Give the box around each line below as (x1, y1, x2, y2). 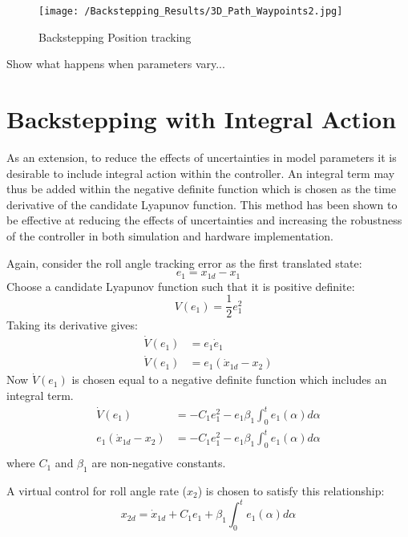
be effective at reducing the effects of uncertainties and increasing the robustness (6, 212, 402, 228)
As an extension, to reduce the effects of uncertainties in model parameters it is (6, 148, 397, 165)
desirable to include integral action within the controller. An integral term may (6, 164, 395, 181)
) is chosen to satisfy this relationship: (197, 482, 385, 499)
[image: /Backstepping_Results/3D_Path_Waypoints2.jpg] (38, 6, 343, 17)
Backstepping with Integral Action (6, 103, 397, 135)
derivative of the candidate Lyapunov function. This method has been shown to (6, 196, 398, 212)
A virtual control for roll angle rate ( (6, 482, 187, 499)
